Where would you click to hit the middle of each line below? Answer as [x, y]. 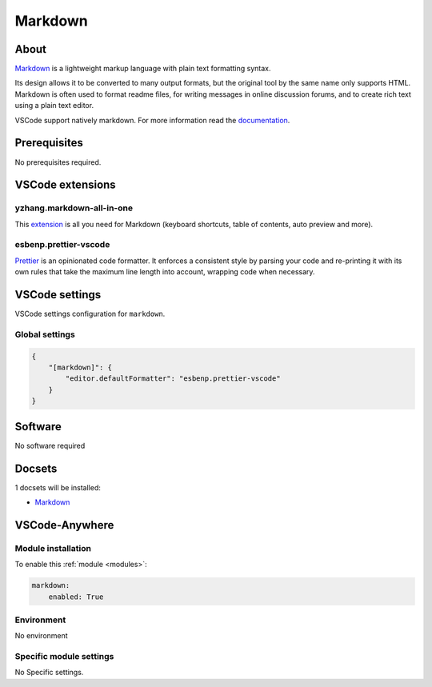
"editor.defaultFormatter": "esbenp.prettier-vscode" [173, 379]
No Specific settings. [49, 673]
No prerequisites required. [58, 162]
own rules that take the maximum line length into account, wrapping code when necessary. [165, 272]
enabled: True [76, 597]
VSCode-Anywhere [64, 525]
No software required [50, 445]
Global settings [45, 334]
